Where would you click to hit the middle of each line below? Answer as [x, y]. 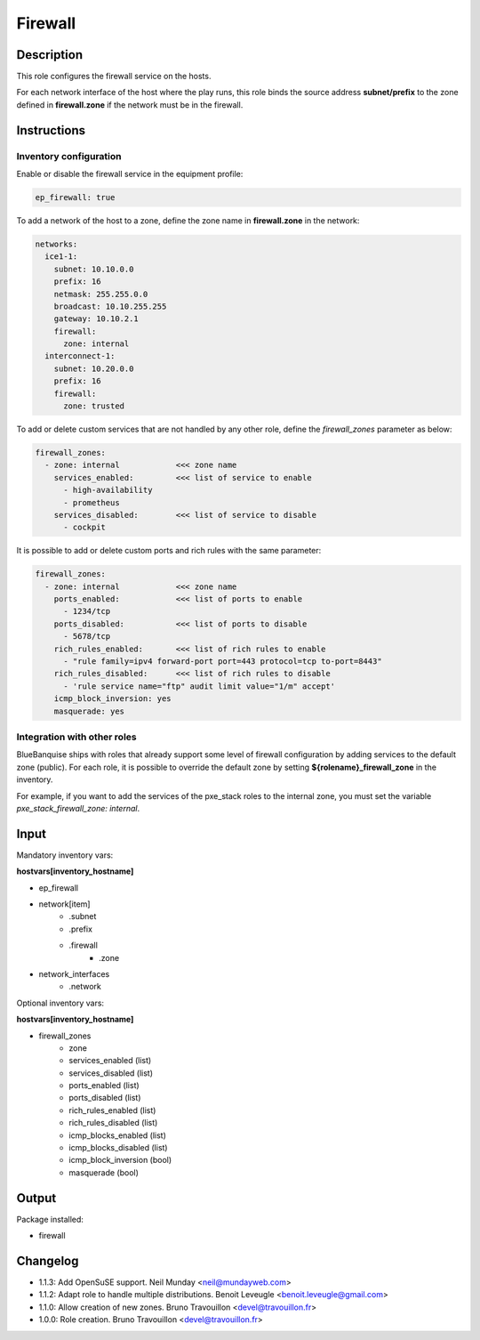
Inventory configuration [69, 156]
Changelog [48, 1260]
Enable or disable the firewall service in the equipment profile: [130, 174]
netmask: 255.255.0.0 [101, 294]
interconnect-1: [80, 356]
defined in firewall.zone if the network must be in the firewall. [130, 105]
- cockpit [85, 528]
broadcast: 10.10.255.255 [110, 306]
